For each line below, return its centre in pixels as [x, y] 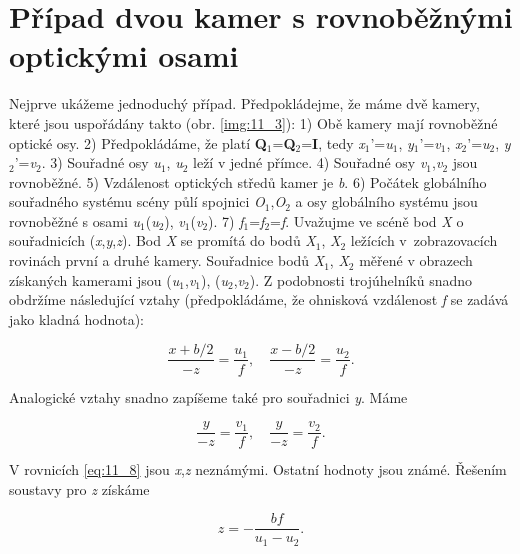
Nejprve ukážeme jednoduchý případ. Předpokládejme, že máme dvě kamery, [244, 103]
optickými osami [124, 55]
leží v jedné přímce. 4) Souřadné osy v [310, 162]
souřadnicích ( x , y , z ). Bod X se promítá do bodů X [162, 240]
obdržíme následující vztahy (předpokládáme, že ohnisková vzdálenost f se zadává [259, 299]
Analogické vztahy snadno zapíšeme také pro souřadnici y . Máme [208, 396]
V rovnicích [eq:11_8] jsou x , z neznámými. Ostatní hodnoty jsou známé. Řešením [258, 469]
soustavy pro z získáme [79, 488]
